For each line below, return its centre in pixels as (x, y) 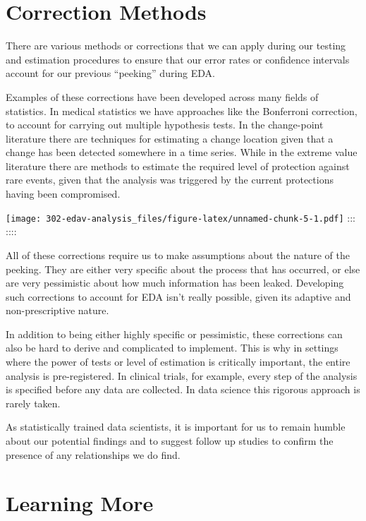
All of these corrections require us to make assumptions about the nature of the (178, 254)
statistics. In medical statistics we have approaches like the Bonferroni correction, (182, 110)
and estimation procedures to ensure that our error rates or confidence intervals (178, 59)
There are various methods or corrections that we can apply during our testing (176, 46)
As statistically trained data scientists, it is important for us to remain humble (176, 427)
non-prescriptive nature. (57, 310)
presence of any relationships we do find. (93, 454)
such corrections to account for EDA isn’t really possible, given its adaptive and (178, 296)
